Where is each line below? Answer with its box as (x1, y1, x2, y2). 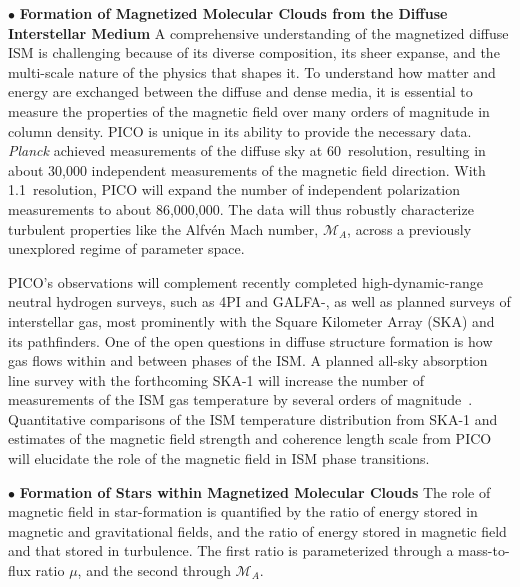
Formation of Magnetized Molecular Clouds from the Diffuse (19, 3, 448, 23)
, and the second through (77, 560, 231, 581)
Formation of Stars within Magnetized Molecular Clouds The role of (19, 481, 491, 502)
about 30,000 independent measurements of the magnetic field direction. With (8, 159, 486, 180)
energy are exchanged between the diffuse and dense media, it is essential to (8, 81, 473, 102)
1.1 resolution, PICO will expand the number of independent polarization (8, 179, 460, 200)
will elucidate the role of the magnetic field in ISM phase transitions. (8, 448, 430, 469)
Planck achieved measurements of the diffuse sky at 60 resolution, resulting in (8, 140, 486, 161)
